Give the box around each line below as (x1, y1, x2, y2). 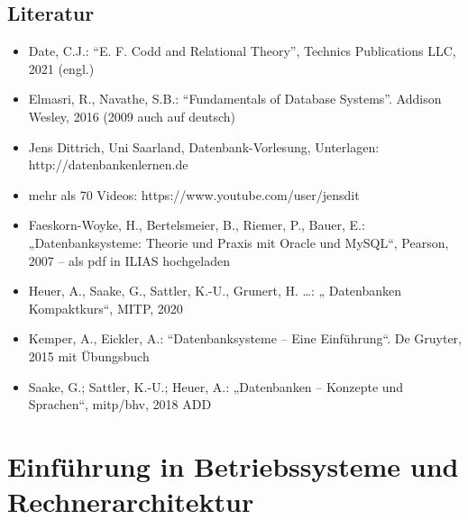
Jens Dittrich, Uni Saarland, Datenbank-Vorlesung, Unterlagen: (28, 137, 380, 156)
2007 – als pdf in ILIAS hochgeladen (28, 251, 230, 269)
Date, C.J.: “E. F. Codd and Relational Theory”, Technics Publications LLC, (28, 41, 456, 60)
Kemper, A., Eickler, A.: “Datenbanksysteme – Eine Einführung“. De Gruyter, (28, 329, 462, 348)
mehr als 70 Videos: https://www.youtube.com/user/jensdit (28, 185, 360, 204)
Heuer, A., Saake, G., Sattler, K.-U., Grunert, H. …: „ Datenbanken (28, 281, 402, 300)
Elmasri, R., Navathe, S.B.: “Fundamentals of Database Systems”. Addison (28, 89, 442, 108)
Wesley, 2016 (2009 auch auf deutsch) (28, 106, 236, 125)
